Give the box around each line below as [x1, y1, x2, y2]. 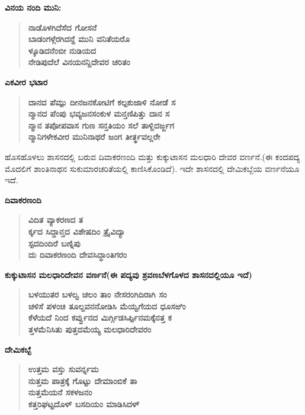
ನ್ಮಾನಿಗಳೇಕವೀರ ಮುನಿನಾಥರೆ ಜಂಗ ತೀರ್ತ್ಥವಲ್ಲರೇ [28, 130, 160, 143]
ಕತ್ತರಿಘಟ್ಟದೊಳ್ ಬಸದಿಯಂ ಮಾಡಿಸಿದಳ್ [28, 398, 140, 410]
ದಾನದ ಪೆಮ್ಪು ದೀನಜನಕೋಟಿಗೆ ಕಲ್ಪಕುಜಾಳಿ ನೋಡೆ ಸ [28, 95, 176, 108]
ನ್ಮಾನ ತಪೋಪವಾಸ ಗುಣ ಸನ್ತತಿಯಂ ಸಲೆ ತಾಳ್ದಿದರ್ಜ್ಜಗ [28, 119, 174, 131]
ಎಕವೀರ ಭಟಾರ [5, 75, 48, 88]
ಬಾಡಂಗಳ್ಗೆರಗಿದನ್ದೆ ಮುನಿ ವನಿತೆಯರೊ [28, 33, 130, 45]
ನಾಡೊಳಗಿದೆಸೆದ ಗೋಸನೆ [28, 21, 97, 33]
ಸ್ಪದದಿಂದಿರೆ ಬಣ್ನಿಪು [28, 237, 81, 249]
